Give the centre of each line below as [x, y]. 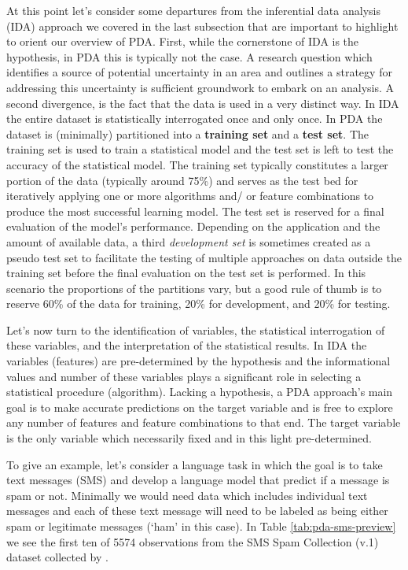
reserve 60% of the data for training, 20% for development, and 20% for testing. [198, 304]
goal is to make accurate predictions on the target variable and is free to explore [200, 407]
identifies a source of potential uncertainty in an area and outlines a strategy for [199, 72]
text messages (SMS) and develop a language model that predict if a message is [198, 480]
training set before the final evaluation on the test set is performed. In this [186, 273]
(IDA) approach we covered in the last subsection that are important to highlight [202, 26]
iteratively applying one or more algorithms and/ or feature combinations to [190, 196]
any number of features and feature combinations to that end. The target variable [204, 422]
